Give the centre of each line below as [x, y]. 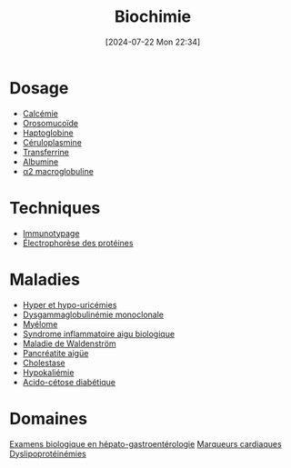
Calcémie [40, 113]
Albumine [40, 162]
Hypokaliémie [48, 372]
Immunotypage [51, 233]
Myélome [40, 324]
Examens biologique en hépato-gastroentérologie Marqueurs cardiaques [145, 443]
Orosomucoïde [50, 123]
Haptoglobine [48, 133]
